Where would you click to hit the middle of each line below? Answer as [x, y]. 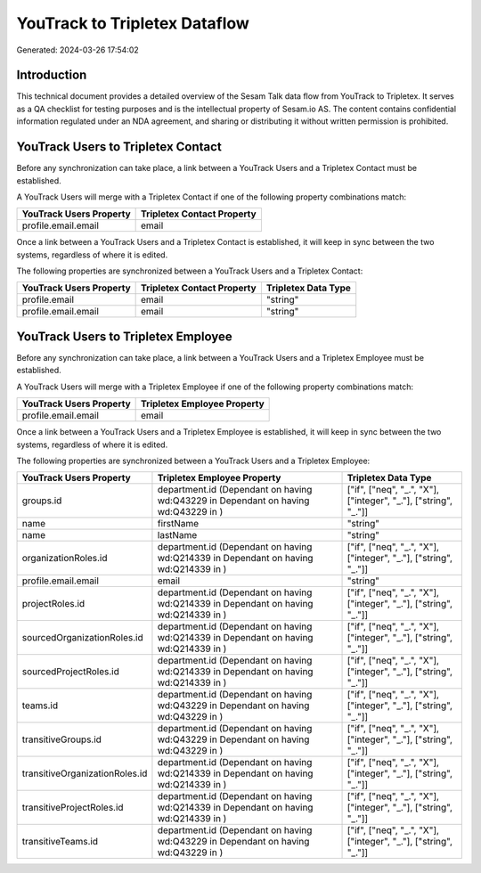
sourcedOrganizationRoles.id [82, 638]
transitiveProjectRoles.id [73, 808]
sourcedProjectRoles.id [70, 672]
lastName [177, 535]
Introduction [52, 75]
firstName [178, 524]
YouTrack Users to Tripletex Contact [119, 147]
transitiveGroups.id [62, 739]
